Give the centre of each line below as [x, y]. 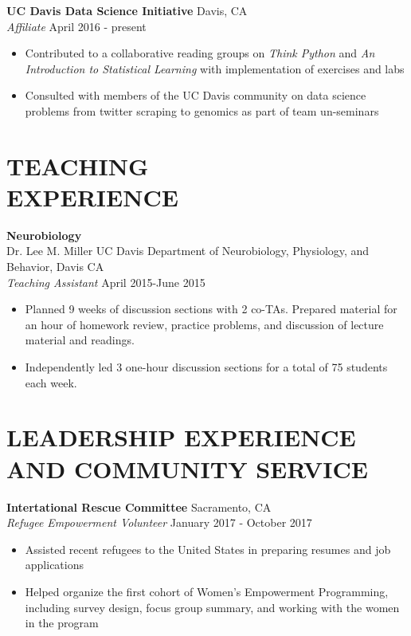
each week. [51, 382]
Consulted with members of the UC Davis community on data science [196, 95]
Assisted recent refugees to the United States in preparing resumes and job [208, 549]
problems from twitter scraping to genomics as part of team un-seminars [202, 110]
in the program [62, 623]
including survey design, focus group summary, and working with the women [212, 607]
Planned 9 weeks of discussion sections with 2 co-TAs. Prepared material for [211, 309]
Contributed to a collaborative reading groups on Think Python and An [200, 53]
